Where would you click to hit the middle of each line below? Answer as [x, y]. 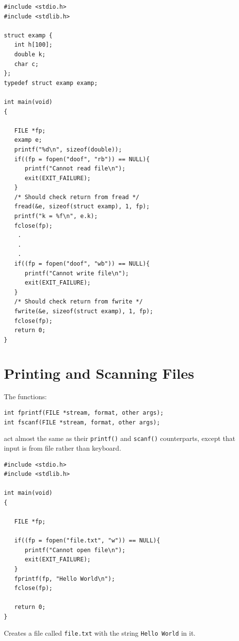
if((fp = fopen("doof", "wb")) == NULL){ [82, 264]
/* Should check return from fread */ [77, 197]
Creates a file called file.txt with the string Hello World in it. [100, 633]
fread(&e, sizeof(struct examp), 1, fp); [82, 207]
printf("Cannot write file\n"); [77, 273]
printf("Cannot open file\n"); [75, 550]
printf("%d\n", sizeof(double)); [68, 149]
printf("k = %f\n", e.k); [56, 216]
